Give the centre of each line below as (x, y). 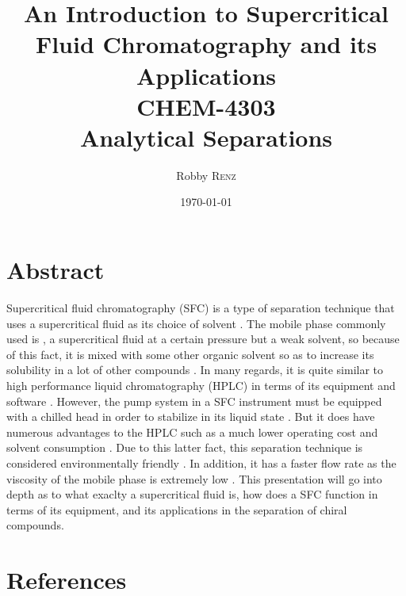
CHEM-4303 (206, 106)
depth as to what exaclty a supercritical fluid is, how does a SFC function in (192, 494)
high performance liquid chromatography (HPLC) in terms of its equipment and (201, 385)
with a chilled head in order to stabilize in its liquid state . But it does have (191, 416)
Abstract (56, 270)
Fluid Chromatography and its (206, 44)
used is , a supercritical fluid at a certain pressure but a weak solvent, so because (203, 339)
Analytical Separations (206, 137)
